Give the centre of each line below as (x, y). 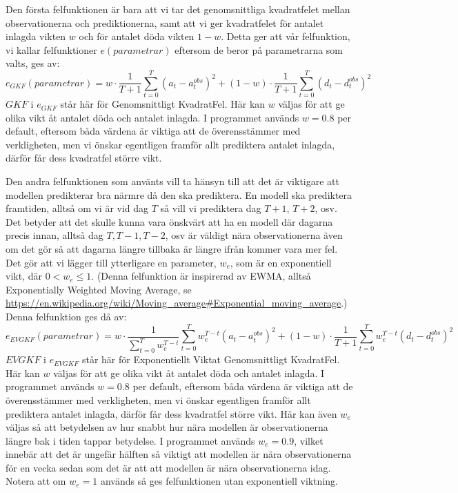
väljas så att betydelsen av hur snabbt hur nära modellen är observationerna (167, 427)
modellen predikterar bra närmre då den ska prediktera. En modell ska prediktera (179, 194)
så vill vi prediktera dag (211, 208)
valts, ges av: (33, 63)
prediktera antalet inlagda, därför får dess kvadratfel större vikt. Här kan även (171, 413)
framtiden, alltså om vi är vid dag (77, 208)
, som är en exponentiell (281, 262)
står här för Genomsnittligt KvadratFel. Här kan (163, 104)
